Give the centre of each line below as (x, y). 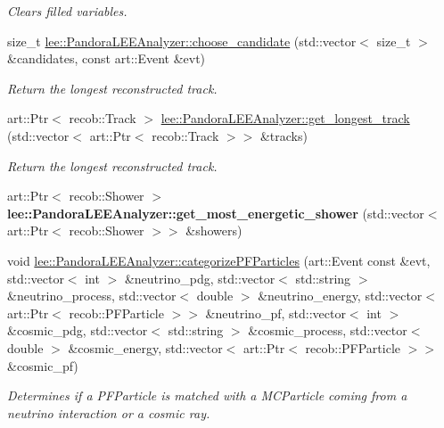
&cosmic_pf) (43, 365)
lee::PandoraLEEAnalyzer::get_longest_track (285, 118)
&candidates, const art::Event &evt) (107, 58)
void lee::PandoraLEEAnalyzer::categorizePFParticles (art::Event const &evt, (219, 260)
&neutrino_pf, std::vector (275, 313)
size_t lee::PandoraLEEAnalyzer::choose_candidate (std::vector (182, 41)
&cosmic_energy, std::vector (145, 347)
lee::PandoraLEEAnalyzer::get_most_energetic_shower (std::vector (216, 213)
